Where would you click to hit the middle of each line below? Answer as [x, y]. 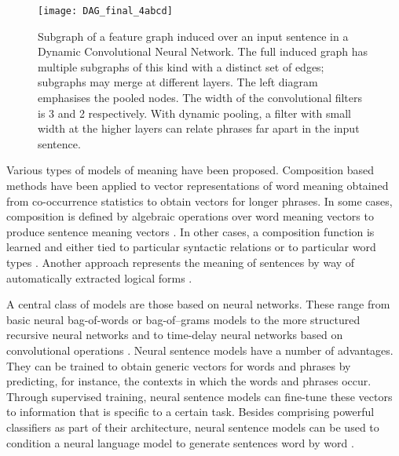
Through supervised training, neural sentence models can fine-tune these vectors [199, 396]
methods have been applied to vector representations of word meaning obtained [198, 185]
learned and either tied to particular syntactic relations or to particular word [191, 247]
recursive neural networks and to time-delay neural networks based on [175, 335]
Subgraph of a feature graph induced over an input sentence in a [193, 36]
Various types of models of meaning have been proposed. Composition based [190, 170]
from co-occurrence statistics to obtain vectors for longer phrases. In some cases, [199, 201]
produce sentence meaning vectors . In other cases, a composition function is [190, 231]
